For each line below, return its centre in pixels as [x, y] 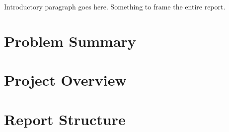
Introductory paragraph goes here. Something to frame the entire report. [115, 6]
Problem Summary [70, 41]
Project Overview [65, 80]
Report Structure [65, 119]
